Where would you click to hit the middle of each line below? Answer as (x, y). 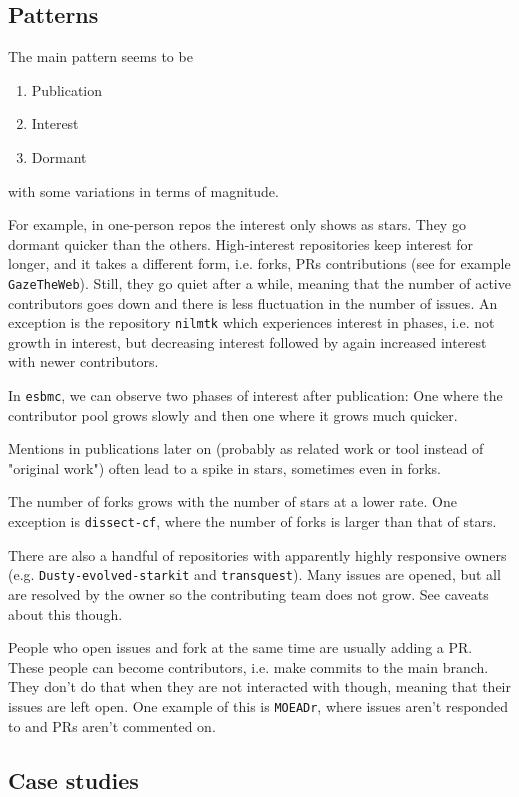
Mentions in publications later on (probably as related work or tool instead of (246, 448)
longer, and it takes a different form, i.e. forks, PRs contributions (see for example (259, 263)
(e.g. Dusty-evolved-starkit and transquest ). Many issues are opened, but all (254, 574)
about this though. (65, 613)
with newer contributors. (83, 361)
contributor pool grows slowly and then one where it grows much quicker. (233, 414)
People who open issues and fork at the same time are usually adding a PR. (240, 647)
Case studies (73, 779)
